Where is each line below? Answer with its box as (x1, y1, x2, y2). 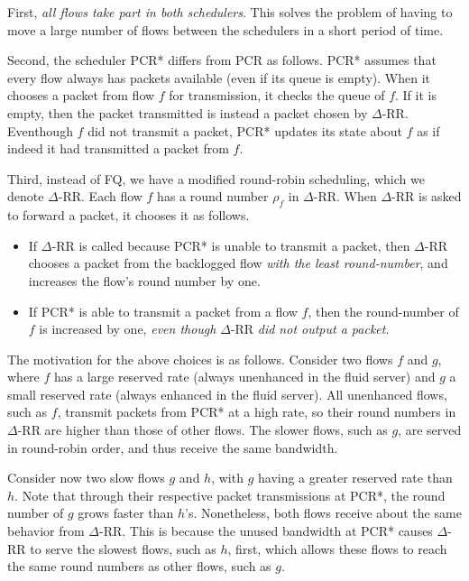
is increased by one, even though (39, 319, 216, 338)
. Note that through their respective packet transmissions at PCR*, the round (14, 485, 446, 504)
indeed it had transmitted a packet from (7, 139, 229, 158)
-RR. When (313, 187, 377, 206)
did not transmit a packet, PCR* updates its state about (87, 121, 402, 140)
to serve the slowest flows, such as (30, 539, 216, 558)
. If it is (395, 86, 437, 105)
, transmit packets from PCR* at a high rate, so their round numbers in (57, 402, 456, 421)
